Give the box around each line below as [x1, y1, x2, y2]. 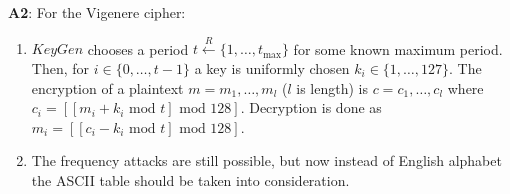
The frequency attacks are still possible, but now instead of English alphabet [31, 150, 502, 171]
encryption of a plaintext [31, 77, 184, 98]
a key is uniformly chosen [194, 57, 350, 78]
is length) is [296, 77, 368, 98]
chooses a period [87, 38, 189, 59]
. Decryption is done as [240, 97, 382, 118]
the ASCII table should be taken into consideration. [31, 169, 350, 190]
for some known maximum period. [293, 38, 503, 59]
